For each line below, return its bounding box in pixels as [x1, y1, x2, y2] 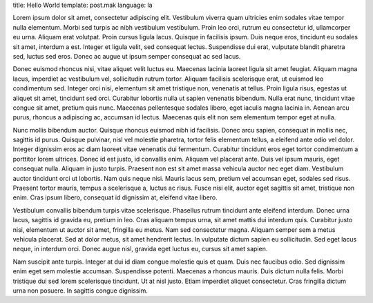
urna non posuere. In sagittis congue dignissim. [12, 286, 149, 295]
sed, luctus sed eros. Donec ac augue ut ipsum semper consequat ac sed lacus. [12, 52, 241, 60]
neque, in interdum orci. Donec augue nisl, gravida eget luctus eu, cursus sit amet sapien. [12, 245, 268, 253]
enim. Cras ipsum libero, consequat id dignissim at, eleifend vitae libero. [12, 193, 218, 202]
